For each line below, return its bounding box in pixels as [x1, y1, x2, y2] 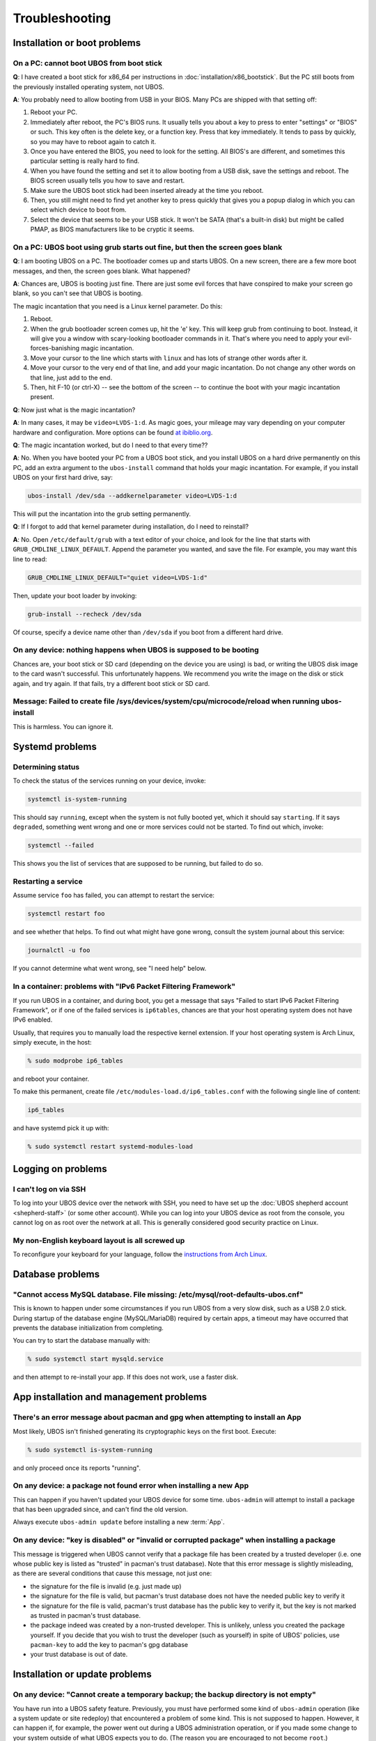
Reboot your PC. [30, 108, 78, 116]
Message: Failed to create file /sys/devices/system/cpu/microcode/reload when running [13, 696, 320, 706]
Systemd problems [13, 740, 97, 752]
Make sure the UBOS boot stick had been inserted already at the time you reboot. [30, 186, 264, 194]
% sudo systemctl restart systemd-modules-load [27, 1143, 193, 1150]
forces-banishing [30, 344, 80, 352]
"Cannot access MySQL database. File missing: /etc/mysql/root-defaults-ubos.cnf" [13, 1289, 304, 1299]
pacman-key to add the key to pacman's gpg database [30, 1641, 188, 1649]
